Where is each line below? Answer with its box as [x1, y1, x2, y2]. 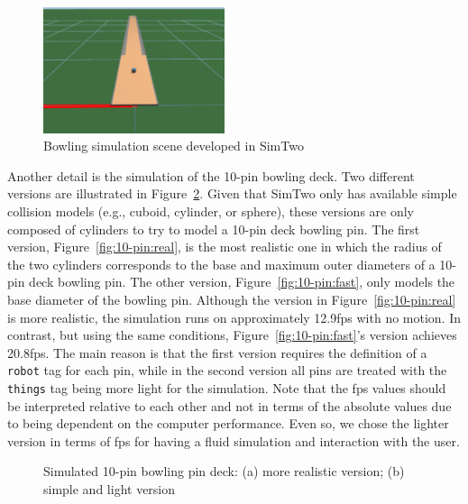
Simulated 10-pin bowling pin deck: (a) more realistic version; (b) [43, 462, 405, 481]
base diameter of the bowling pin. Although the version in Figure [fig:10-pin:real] [7, 289, 456, 308]
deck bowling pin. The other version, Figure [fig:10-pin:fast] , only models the [29, 272, 455, 291]
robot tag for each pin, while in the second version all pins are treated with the [7, 361, 447, 380]
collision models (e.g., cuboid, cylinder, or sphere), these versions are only [7, 201, 414, 220]
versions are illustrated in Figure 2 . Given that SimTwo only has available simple [7, 184, 457, 203]
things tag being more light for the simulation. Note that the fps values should [7, 378, 446, 397]
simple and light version [43, 479, 176, 498]
